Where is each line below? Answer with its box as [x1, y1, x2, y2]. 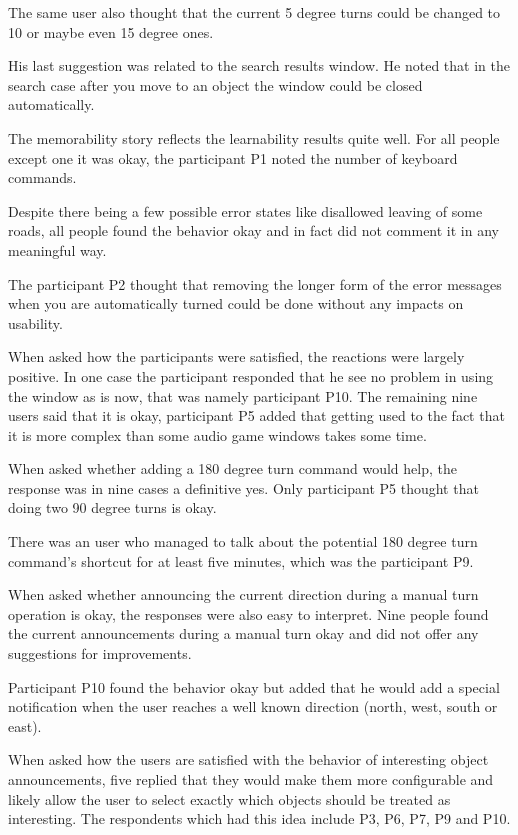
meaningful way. [8, 239, 107, 260]
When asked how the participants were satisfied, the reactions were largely [8, 346, 465, 367]
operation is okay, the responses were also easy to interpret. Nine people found [8, 603, 489, 624]
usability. [8, 312, 63, 333]
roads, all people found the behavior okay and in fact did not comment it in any [8, 220, 499, 241]
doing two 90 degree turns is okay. [8, 497, 217, 518]
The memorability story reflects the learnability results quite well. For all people [8, 127, 500, 148]
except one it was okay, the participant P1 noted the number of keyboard [8, 147, 458, 168]
